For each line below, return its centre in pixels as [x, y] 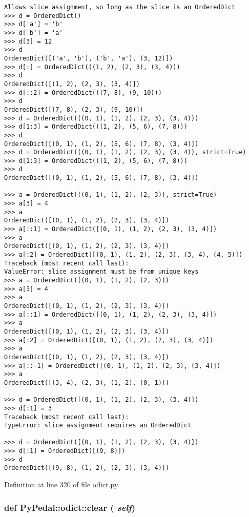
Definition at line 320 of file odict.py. [62, 484]
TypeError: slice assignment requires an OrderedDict [98, 426]
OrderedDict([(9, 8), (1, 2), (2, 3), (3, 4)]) [87, 468]
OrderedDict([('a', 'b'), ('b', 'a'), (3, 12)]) [89, 58]
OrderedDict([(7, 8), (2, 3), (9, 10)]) [74, 109]
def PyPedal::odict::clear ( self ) [70, 507]
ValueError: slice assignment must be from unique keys [101, 272]
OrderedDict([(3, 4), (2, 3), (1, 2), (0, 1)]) [87, 382]
